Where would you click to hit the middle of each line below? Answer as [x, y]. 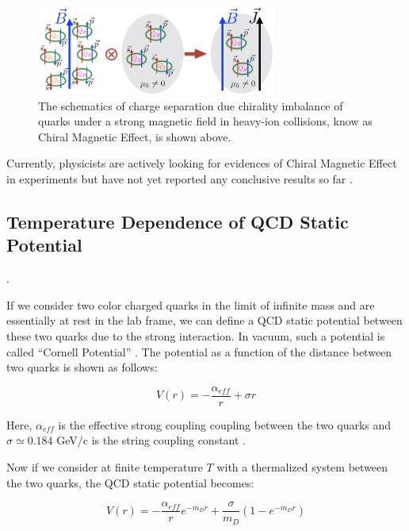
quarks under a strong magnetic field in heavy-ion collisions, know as [205, 121]
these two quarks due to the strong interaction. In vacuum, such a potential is [196, 335]
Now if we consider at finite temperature [105, 467]
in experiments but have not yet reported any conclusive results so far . [180, 179]
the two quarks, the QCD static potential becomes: [130, 482]
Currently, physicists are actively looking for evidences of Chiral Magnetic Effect [202, 163]
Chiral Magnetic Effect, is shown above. [135, 136]
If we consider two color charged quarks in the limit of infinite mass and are [191, 304]
